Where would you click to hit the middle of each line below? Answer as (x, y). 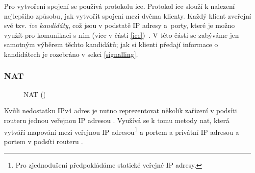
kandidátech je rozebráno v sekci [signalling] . (71, 54)
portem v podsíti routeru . (44, 141)
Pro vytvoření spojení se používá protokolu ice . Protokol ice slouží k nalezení (119, 6)
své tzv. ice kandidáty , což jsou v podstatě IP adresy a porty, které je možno (119, 25)
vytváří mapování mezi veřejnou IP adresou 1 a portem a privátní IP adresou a (122, 131)
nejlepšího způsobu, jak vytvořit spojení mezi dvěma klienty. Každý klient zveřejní (127, 15)
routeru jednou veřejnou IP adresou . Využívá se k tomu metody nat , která (117, 120)
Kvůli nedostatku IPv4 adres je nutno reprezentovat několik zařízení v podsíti (121, 111)
